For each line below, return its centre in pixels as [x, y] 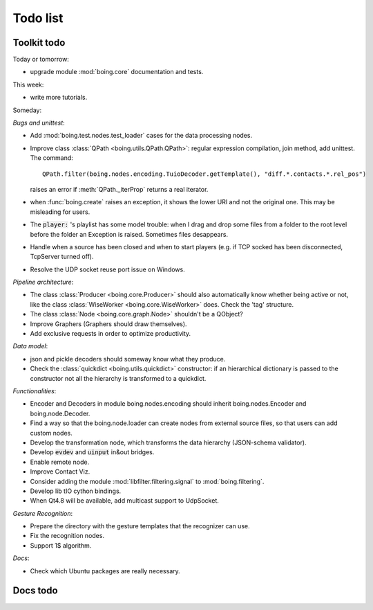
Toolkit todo [39, 43]
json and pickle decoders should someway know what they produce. [128, 359]
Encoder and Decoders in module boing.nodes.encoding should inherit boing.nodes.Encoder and [168, 404]
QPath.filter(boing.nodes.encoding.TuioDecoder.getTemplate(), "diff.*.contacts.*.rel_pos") [204, 174]
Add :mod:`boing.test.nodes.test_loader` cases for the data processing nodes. [141, 136]
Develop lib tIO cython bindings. [76, 491]
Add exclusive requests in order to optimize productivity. [111, 334]
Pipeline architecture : [43, 282]
